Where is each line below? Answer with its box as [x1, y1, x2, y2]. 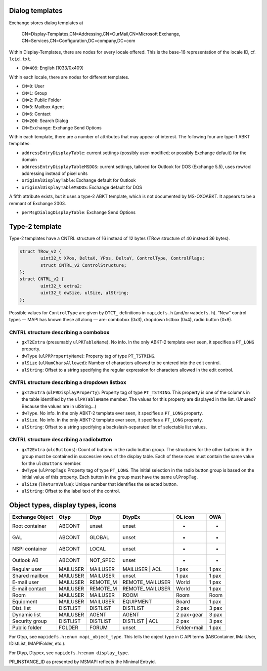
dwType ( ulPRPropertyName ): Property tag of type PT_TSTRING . [21, 353, 156, 359]
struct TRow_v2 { [19, 249, 62, 254]
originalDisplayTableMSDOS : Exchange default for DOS [21, 184, 142, 190]
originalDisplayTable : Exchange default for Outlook [21, 177, 136, 183]
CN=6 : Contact [21, 111, 51, 117]
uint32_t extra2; [40, 283, 83, 289]
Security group [12, 618, 47, 625]
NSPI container [12, 545, 47, 552]
